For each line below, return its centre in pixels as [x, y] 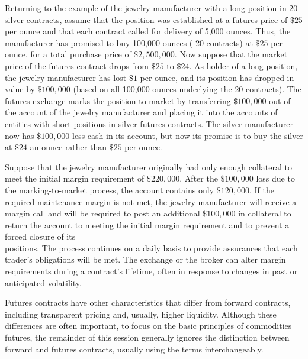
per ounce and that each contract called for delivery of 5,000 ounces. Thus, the [148, 31]
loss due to [275, 178]
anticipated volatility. [43, 282]
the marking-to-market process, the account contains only [110, 190]
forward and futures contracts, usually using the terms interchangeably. [134, 349]
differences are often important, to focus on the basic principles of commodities [148, 326]
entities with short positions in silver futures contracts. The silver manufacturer [149, 123]
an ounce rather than [68, 147]
